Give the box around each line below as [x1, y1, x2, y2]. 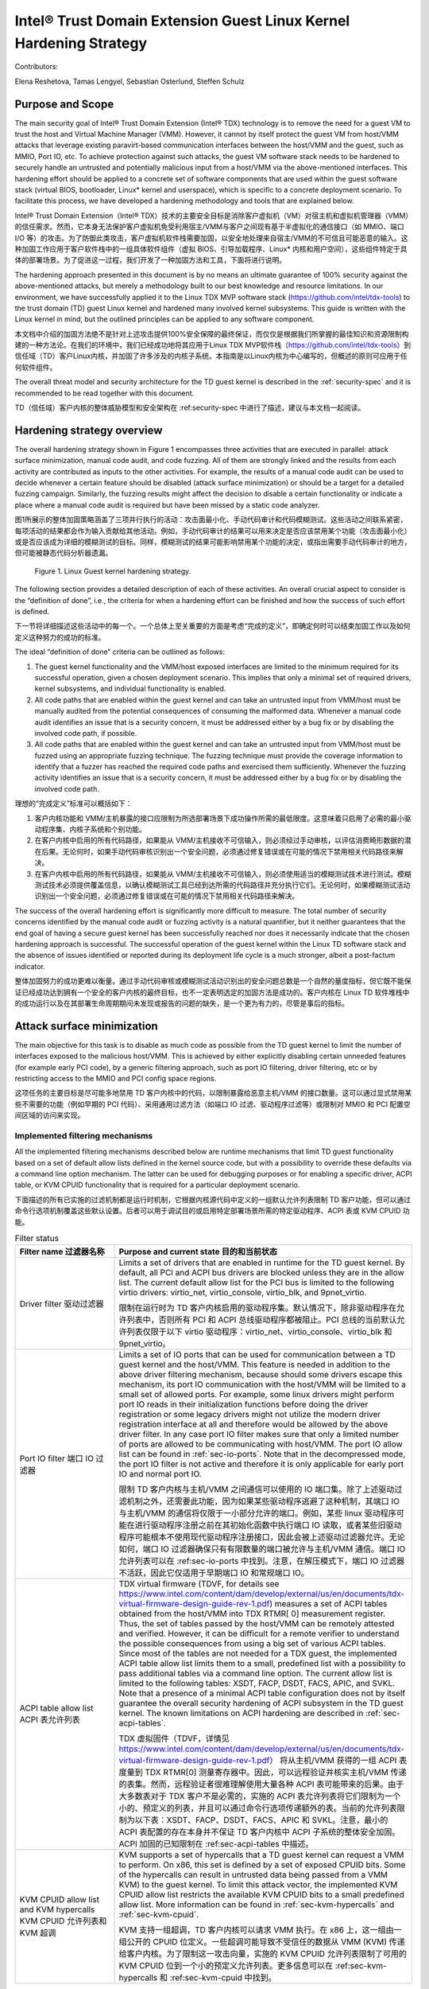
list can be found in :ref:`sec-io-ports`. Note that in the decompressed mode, [118, 1449, 406, 1460]
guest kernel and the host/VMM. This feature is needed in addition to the [118, 1359, 391, 1370]
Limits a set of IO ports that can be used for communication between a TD [118, 1349, 396, 1360]
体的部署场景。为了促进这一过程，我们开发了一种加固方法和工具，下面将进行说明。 [14, 255, 286, 265]
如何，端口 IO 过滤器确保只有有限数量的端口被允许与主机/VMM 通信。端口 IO [118, 1543, 406, 1555]
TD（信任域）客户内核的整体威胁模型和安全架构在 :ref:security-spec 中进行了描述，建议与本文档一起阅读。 [14, 403, 365, 413]
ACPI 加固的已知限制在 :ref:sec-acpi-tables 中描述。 [118, 1839, 314, 1850]
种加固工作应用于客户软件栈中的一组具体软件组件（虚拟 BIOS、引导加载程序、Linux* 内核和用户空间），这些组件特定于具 [14, 243, 408, 254]
